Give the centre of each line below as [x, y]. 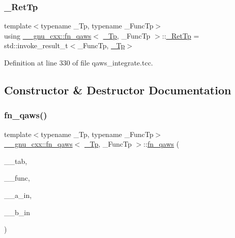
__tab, [16, 161]
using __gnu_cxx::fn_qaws [48, 35]
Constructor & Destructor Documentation [118, 90]
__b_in [17, 212]
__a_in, [18, 195]
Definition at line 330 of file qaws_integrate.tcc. [79, 62]
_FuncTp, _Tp [101, 45]
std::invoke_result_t [36, 45]
